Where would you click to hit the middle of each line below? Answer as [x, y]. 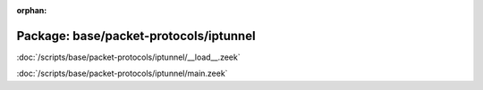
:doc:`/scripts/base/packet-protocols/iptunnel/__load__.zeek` [128, 57]
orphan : [32, 10]
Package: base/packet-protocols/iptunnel [136, 36]
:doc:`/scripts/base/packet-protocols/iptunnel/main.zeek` [122, 74]
